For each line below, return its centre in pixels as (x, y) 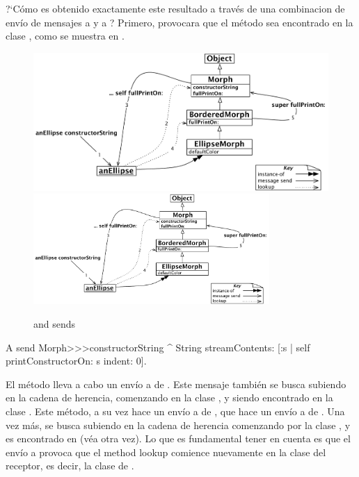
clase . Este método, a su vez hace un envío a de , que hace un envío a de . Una (175, 411)
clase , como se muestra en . (65, 36)
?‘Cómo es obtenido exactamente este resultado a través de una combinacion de (175, 8)
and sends (55, 324)
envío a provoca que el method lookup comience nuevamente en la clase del (166, 452)
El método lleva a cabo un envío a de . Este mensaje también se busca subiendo (176, 384)
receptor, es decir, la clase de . (70, 466)
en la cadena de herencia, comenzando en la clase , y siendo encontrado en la (169, 397)
